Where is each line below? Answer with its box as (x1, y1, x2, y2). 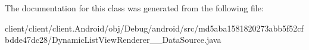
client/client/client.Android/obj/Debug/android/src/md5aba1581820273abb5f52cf (5, 21, 304, 34)
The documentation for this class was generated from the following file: (5, 2, 264, 14)
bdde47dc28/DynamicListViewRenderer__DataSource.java (5, 33, 221, 46)
